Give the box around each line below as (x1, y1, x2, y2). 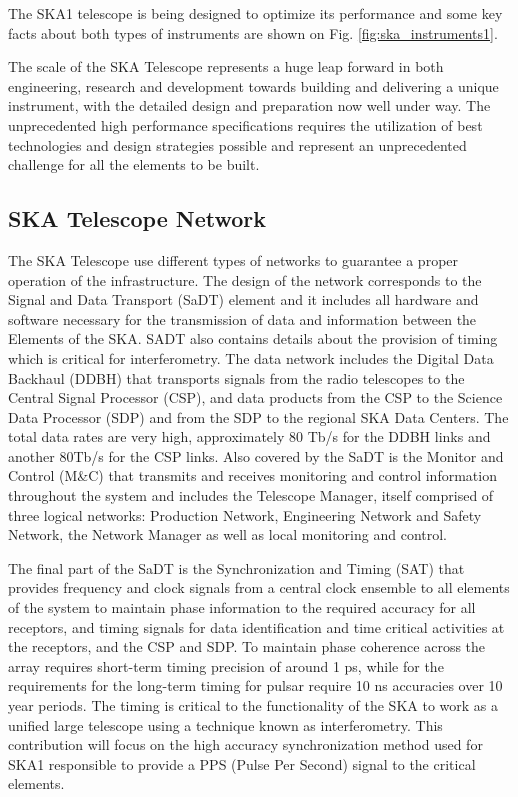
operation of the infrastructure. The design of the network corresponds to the (8, 269, 482, 290)
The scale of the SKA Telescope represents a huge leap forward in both (8, 56, 444, 77)
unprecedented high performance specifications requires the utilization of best (8, 114, 483, 135)
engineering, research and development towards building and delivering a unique (8, 75, 499, 96)
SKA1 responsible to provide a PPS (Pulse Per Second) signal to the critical (8, 753, 476, 774)
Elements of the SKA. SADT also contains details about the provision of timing (8, 328, 498, 349)
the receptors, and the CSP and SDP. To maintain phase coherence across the (8, 636, 486, 657)
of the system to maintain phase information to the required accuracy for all (8, 597, 476, 618)
